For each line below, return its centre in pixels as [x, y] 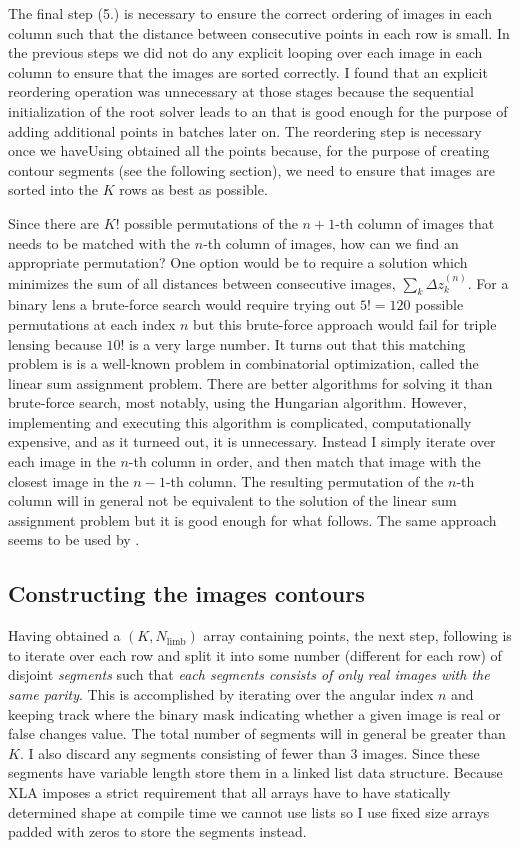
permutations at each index [92, 323]
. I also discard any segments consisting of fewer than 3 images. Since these [249, 752]
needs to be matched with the [99, 242]
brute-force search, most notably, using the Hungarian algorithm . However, [237, 402]
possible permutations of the [211, 222]
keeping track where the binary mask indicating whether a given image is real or [254, 713]
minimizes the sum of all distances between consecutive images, [202, 282]
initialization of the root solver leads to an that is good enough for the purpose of [258, 110]
